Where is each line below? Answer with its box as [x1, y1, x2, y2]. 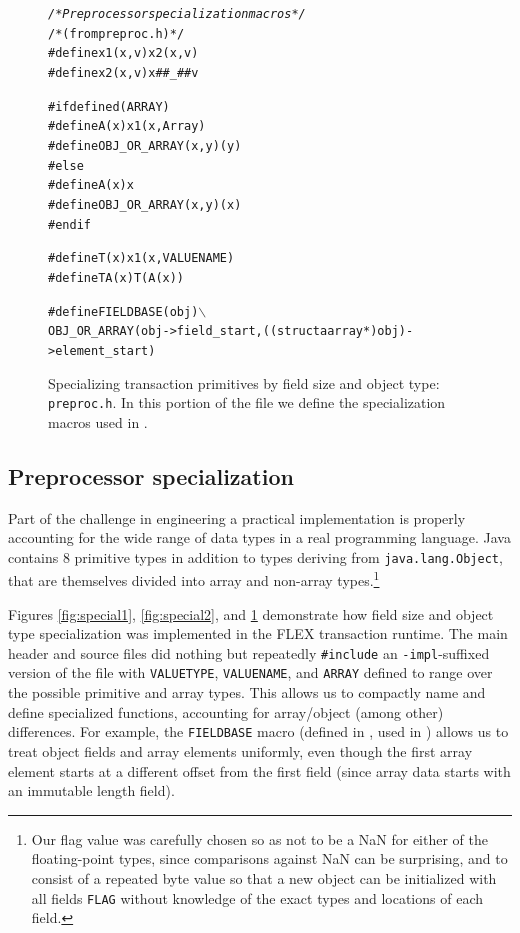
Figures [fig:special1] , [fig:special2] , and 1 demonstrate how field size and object [8, 603, 494, 624]
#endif [48, 217, 91, 232]
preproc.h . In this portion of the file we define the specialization [48, 392, 446, 413]
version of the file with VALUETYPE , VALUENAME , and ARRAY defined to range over [8, 662, 493, 683]
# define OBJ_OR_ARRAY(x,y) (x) [48, 197, 242, 212]
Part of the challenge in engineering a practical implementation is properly [8, 507, 466, 528]
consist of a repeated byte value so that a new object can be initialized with [31, 867, 497, 888]
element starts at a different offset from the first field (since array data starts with [8, 760, 511, 781]
